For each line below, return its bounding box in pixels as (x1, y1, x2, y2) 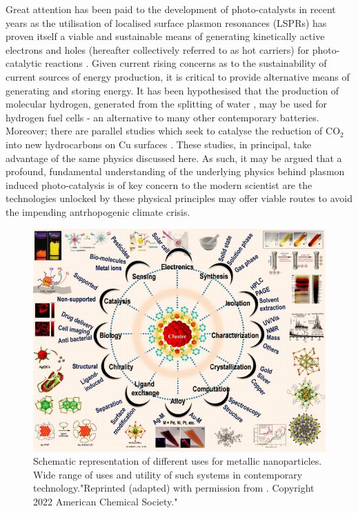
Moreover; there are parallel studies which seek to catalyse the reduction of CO (6, 123, 341, 138)
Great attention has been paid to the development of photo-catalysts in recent (6, 2, 336, 16)
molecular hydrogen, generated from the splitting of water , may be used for (6, 97, 327, 111)
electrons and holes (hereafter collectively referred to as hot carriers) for (6, 42, 310, 57)
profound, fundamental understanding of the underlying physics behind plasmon (6, 164, 345, 179)
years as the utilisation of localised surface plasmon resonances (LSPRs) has (6, 15, 327, 30)
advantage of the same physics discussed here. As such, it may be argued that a (6, 150, 342, 165)
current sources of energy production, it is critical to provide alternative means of (6, 69, 350, 83)
